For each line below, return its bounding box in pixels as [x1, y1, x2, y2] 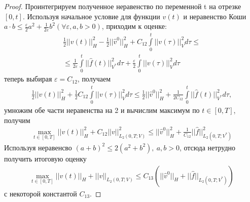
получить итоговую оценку [4, 153, 87, 164]
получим [4, 114, 30, 125]
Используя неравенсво [4, 142, 72, 152]
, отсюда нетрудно [179, 142, 236, 152]
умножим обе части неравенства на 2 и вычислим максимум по [4, 105, 200, 115]
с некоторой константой [4, 188, 77, 198]
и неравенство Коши [183, 11, 246, 21]
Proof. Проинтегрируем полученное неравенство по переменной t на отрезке [4, 1, 241, 11]
